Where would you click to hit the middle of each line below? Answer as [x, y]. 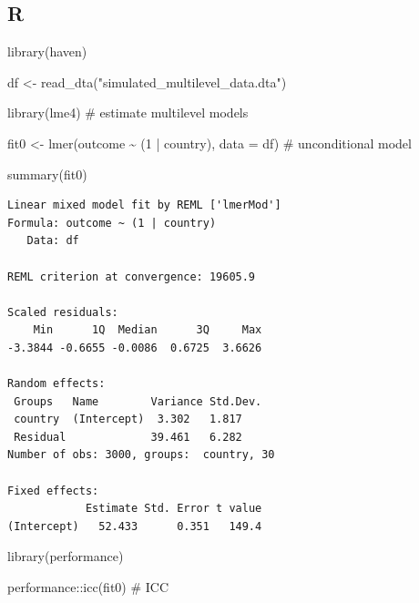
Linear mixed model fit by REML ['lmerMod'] [144, 205]
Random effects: [56, 384]
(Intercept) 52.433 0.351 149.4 [135, 526]
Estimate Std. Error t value [174, 509]
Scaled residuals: [63, 312]
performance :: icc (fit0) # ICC [88, 587]
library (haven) [47, 51]
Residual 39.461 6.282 [128, 437]
